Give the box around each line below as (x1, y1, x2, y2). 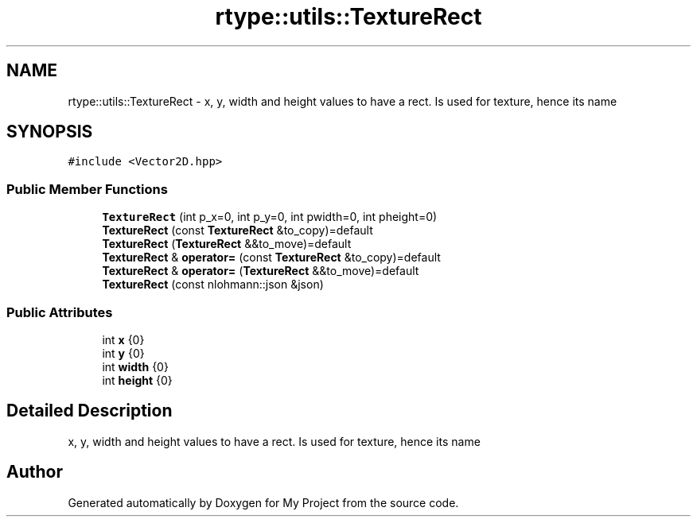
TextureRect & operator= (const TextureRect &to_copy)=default (102, 250, 441, 265)
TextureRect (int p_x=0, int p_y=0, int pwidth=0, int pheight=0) (102, 210, 438, 224)
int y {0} (102, 346, 145, 360)
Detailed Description (6, 401, 173, 421)
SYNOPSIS (6, 122, 93, 142)
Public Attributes (6, 304, 113, 320)
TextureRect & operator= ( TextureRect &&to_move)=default (102, 264, 419, 278)
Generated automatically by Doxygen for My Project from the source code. (68, 495, 459, 509)
